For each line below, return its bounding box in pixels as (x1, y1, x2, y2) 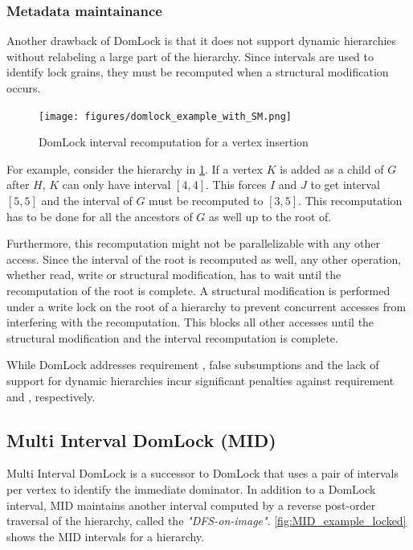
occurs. (6, 80, 41, 96)
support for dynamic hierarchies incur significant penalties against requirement (6, 371, 395, 388)
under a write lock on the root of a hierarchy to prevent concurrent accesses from (6, 298, 407, 314)
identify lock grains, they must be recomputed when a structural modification (6, 64, 389, 80)
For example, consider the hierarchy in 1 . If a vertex (6, 160, 263, 177)
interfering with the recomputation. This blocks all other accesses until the (6, 314, 374, 330)
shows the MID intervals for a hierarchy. (6, 527, 204, 544)
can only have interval (62, 176, 171, 193)
